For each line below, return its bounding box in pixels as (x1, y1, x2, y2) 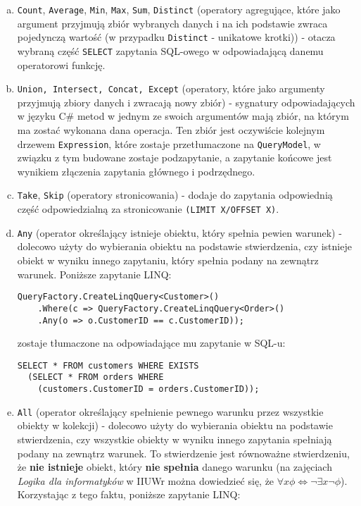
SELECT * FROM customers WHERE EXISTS (17, 360, 199, 371)
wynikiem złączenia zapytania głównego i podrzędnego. (17, 163, 255, 178)
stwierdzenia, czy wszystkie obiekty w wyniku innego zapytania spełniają (17, 431, 332, 446)
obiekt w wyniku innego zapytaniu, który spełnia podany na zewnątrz (17, 253, 319, 267)
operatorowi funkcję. (17, 57, 106, 72)
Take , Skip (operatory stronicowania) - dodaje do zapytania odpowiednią (17, 187, 333, 202)
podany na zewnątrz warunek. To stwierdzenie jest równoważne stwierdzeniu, (17, 445, 350, 460)
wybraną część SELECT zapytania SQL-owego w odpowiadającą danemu (17, 43, 324, 58)
